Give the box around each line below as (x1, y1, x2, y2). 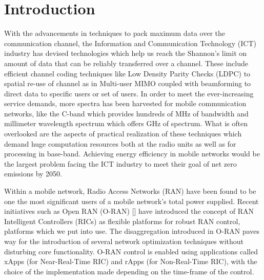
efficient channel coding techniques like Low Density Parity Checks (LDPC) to (4, 68, 251, 78)
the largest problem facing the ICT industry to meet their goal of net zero (4, 158, 237, 169)
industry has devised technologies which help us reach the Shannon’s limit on (4, 48, 247, 58)
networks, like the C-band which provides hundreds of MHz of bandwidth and (4, 108, 249, 118)
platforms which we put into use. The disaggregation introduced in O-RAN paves (4, 226, 260, 236)
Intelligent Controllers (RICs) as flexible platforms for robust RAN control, (4, 215, 240, 226)
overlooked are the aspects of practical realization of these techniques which (4, 128, 242, 139)
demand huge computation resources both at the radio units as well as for (4, 138, 236, 149)
